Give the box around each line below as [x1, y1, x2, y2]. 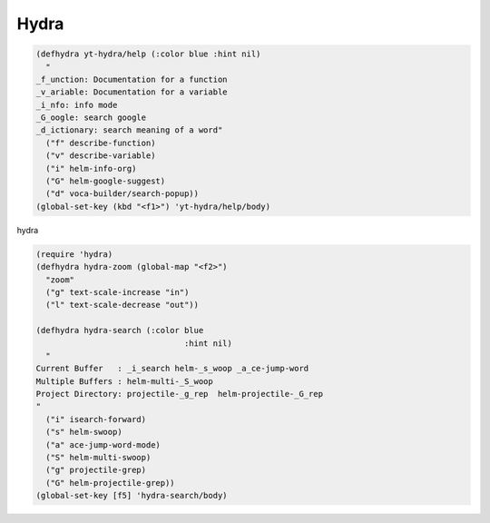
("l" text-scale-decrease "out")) [45, 300, 200, 311]
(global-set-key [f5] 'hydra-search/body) [35, 490, 228, 501]
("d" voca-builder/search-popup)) [45, 189, 200, 199]
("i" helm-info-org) [45, 163, 137, 173]
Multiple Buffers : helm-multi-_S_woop [35, 376, 213, 386]
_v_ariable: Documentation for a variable [35, 87, 228, 97]
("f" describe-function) [45, 137, 156, 148]
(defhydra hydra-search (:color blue [35, 325, 204, 336]
